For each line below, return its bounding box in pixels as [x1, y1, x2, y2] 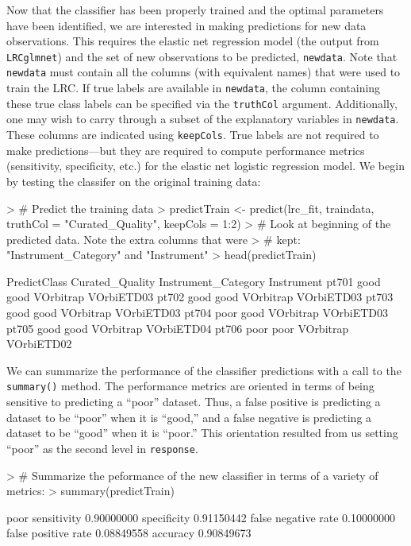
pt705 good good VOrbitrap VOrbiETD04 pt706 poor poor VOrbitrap [6, 319, 349, 336]
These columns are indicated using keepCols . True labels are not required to [6, 126, 379, 143]
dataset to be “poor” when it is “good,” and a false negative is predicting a [6, 409, 372, 425]
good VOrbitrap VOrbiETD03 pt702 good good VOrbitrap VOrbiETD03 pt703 [6, 288, 394, 305]
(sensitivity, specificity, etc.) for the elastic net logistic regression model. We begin [6, 157, 405, 174]
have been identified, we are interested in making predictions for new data [6, 17, 367, 33]
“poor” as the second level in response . [6, 440, 198, 456]
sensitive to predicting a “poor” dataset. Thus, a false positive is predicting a [6, 393, 381, 410]
